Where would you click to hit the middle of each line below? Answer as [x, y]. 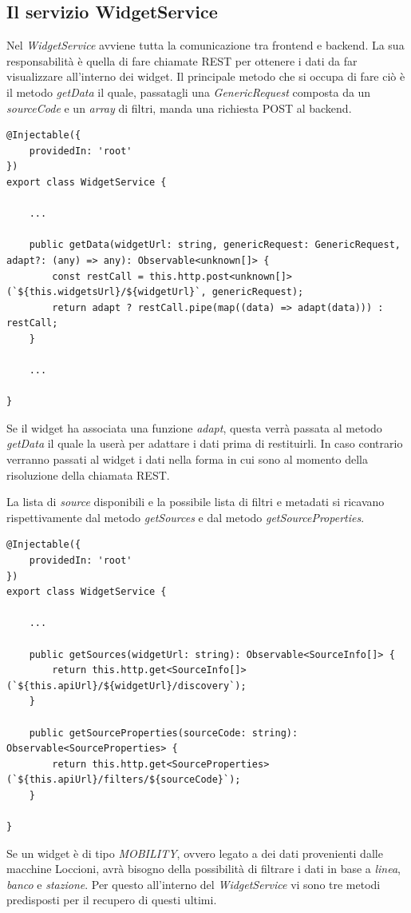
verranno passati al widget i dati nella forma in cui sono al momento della [188, 459]
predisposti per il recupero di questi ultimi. [112, 900]
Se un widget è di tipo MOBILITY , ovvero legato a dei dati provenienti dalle [195, 853]
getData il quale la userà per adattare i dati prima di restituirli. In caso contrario [205, 443]
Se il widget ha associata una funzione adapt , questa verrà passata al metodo [194, 427]
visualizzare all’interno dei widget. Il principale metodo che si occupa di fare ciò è [206, 76]
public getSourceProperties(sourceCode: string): [164, 733]
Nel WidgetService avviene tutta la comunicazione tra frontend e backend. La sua [205, 45]
